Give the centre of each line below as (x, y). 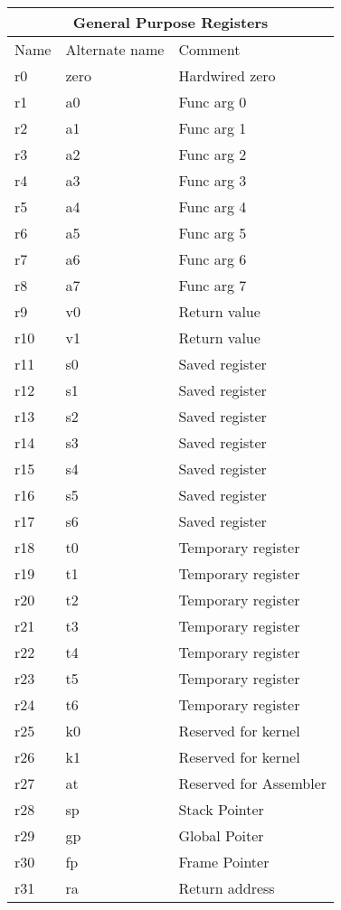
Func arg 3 (213, 180)
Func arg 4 (213, 206)
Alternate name (115, 49)
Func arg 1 (213, 128)
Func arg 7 (213, 285)
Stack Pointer (221, 809)
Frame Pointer (224, 862)
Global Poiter (221, 835)
